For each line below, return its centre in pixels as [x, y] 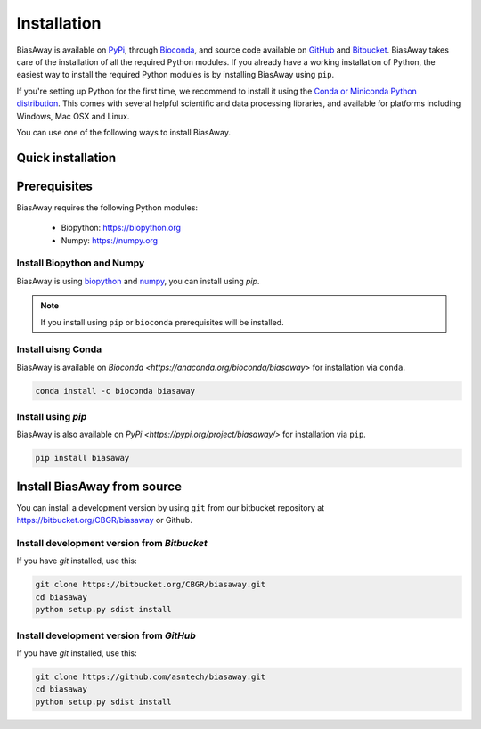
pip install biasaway [82, 458]
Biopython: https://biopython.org [121, 228]
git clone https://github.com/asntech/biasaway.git [151, 676]
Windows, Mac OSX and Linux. [73, 116]
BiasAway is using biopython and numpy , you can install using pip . [138, 281]
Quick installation [66, 157]
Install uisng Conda [59, 349]
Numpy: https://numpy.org [110, 240]
